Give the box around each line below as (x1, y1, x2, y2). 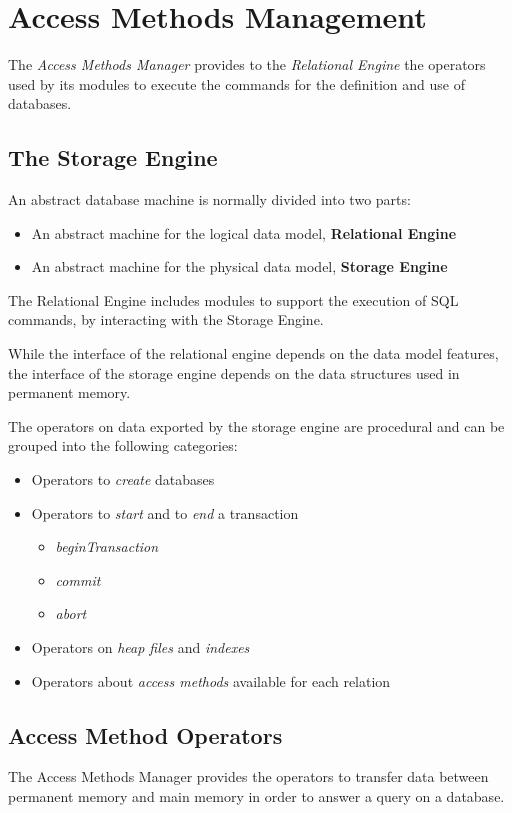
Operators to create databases (31, 469, 215, 490)
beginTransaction (55, 536, 159, 557)
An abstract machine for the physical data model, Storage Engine (31, 256, 448, 277)
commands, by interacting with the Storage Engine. (8, 309, 324, 330)
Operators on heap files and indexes (31, 637, 250, 658)
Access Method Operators (8, 719, 283, 750)
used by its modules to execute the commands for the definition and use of (8, 73, 465, 94)
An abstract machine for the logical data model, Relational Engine (31, 222, 457, 243)
